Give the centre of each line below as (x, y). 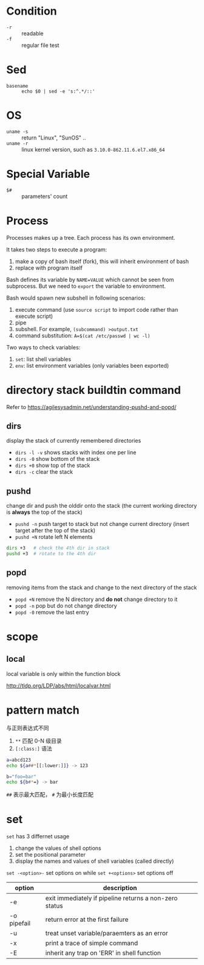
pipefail (20, 924)
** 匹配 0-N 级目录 (38, 740)
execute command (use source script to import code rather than (97, 309)
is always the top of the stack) (45, 512)
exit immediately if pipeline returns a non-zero (111, 898)
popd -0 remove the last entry (52, 612)
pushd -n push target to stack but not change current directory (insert (102, 524)
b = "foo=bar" (21, 777)
